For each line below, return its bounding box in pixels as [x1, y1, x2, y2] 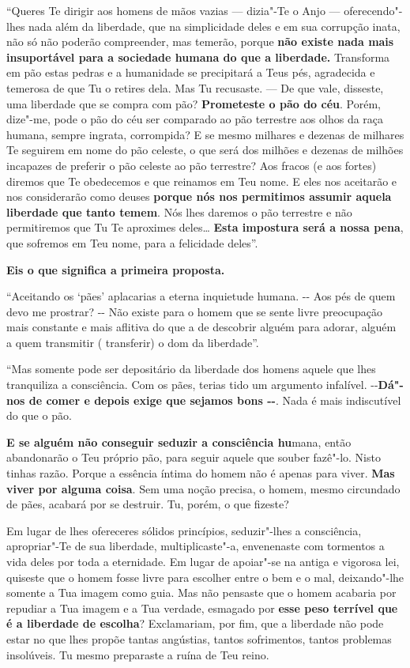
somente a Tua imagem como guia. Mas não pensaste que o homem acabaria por [6, 584, 397, 601]
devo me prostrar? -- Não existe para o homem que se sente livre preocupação [6, 303, 383, 319]
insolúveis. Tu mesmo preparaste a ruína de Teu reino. [6, 646, 269, 662]
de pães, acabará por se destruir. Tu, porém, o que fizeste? [6, 496, 289, 512]
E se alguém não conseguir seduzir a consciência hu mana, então [6, 433, 352, 450]
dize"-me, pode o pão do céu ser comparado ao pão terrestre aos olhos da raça [6, 111, 384, 127]
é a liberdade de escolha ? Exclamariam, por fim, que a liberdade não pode [6, 615, 384, 632]
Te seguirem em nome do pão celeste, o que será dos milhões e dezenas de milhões [6, 142, 404, 158]
